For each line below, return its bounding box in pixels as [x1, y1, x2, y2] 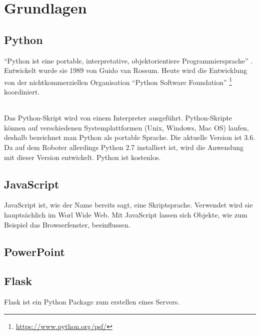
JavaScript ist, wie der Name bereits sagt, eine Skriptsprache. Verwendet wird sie [4, 199, 253, 210]
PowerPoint [4, 243, 65, 259]
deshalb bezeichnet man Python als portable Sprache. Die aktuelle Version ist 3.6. [4, 132, 255, 142]
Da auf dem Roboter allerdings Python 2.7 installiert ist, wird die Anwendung [4, 142, 243, 152]
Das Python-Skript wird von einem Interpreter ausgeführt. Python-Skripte [4, 112, 232, 123]
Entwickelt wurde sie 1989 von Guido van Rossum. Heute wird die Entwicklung [4, 65, 247, 75]
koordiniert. [4, 86, 40, 97]
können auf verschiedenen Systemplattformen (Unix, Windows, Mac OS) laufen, [4, 122, 249, 132]
